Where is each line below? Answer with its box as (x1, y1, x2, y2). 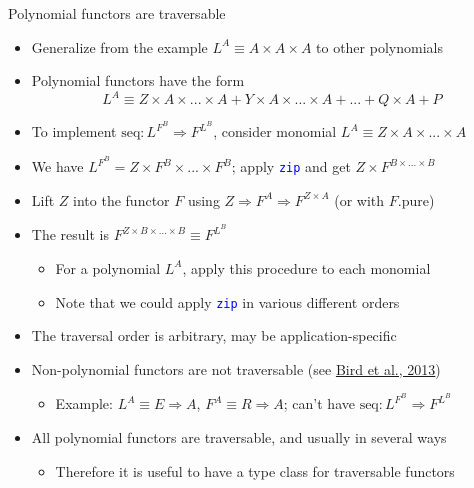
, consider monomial (213, 121, 337, 142)
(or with (334, 189, 385, 210)
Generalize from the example (31, 36, 208, 57)
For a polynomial (55, 257, 161, 278)
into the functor (73, 189, 170, 210)
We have (31, 156, 84, 176)
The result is (31, 224, 109, 245)
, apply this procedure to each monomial (182, 257, 431, 278)
